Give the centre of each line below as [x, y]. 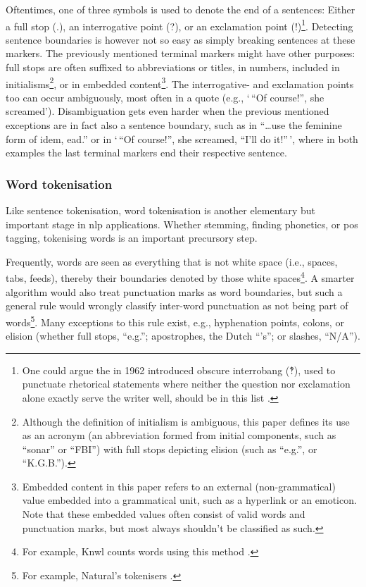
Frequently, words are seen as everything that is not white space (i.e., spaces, [172, 261]
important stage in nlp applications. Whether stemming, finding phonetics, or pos [182, 224]
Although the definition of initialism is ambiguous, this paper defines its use [186, 421]
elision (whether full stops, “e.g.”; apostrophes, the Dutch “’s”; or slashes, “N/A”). [183, 336]
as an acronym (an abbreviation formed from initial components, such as [179, 435]
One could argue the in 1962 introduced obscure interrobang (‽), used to [179, 370]
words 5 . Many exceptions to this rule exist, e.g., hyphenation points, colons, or [175, 321]
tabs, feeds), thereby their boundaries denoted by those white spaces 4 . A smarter [180, 277]
